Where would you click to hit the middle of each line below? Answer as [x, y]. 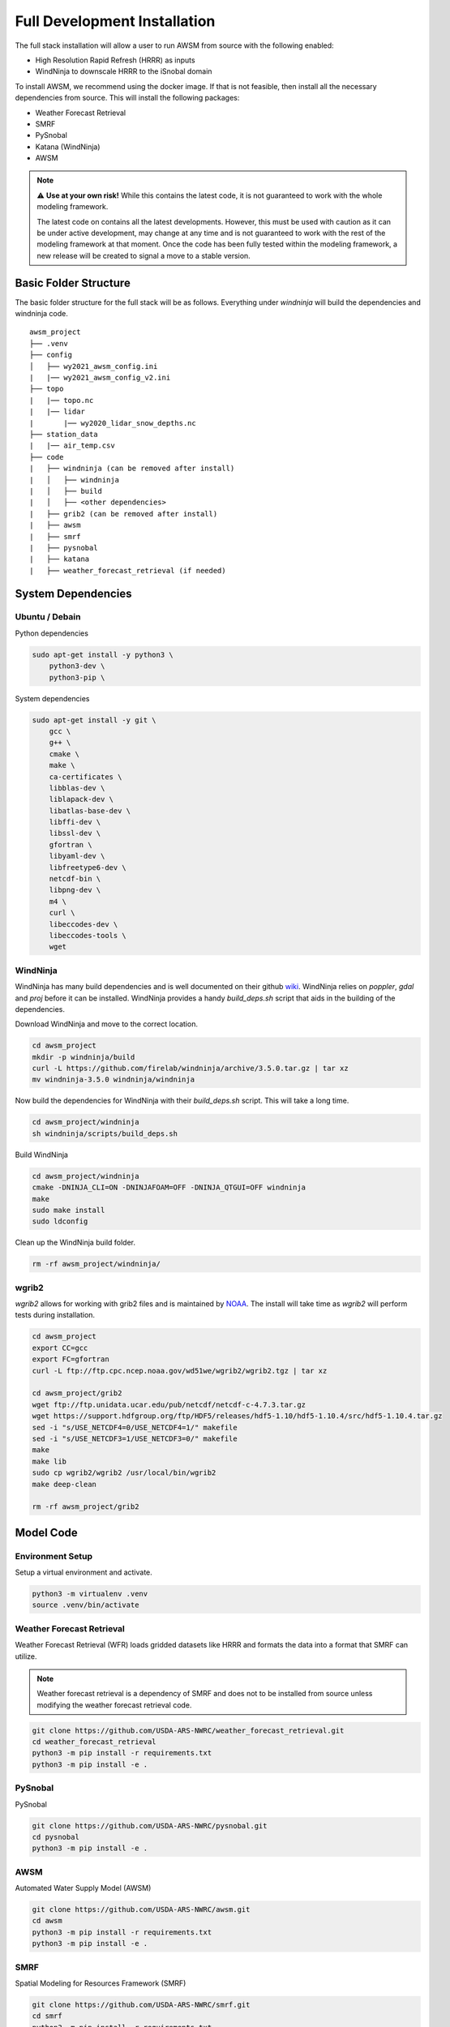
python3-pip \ [77, 677]
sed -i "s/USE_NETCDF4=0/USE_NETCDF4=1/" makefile [135, 1427]
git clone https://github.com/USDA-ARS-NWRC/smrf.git [141, 2004]
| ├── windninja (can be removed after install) [132, 469]
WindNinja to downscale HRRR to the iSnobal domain [124, 71]
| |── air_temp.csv [72, 446]
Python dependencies [52, 633]
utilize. [26, 1656]
